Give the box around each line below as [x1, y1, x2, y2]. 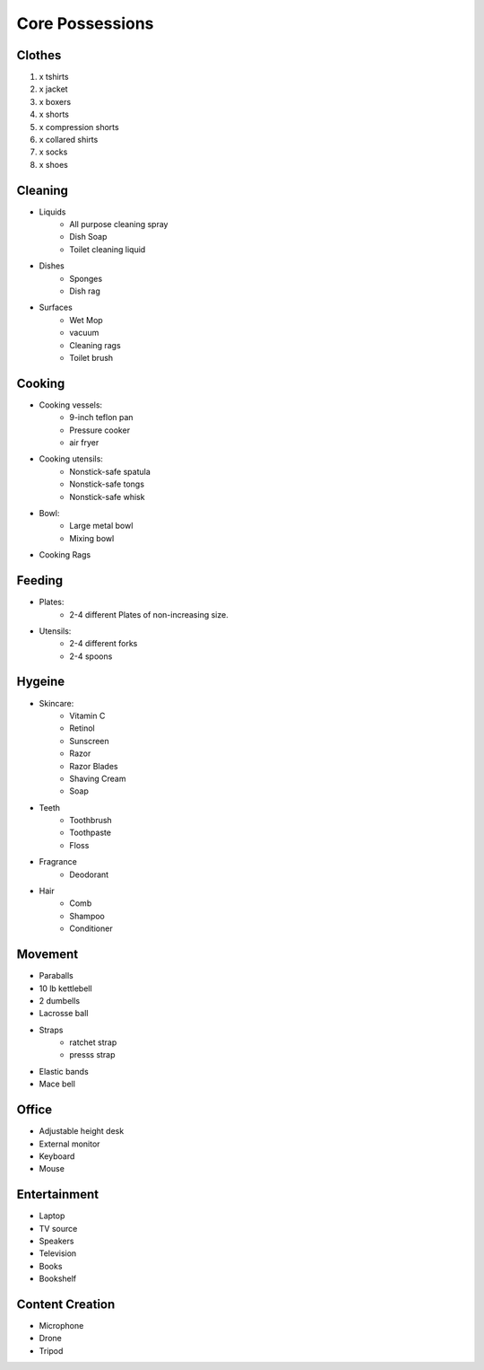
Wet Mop [69, 314, 103, 325]
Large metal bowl [69, 521, 134, 531]
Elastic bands [39, 1066, 89, 1076]
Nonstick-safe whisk [69, 491, 145, 502]
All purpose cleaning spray [69, 219, 169, 230]
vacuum [69, 328, 99, 338]
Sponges [69, 273, 103, 284]
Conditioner [69, 923, 113, 934]
